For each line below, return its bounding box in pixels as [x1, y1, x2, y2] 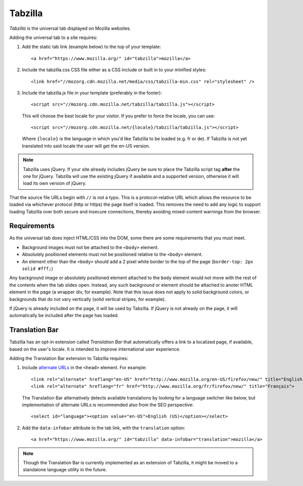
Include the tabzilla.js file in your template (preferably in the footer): [22, 90, 163, 96]
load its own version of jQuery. [23, 180, 87, 187]
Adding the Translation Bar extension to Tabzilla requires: [9, 356, 128, 362]
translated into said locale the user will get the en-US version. [22, 143, 150, 149]
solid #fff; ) [22, 266, 53, 272]
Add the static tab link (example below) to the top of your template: [22, 43, 161, 50]
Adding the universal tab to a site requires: [9, 34, 98, 40]
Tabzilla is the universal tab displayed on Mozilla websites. [9, 25, 131, 31]
